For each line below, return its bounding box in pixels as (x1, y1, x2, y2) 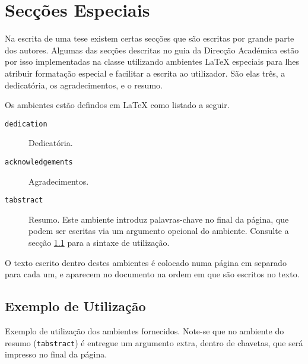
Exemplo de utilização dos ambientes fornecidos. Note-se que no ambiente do (5, 325, 284, 337)
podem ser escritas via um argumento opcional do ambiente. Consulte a (28, 224, 289, 237)
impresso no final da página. (5, 348, 107, 360)
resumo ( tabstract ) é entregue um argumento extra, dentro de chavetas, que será (5, 336, 303, 349)
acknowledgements (5, 157, 73, 166)
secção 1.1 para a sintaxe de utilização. (28, 236, 170, 249)
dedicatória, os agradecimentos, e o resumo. (5, 78, 163, 91)
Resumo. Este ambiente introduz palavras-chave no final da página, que (28, 213, 289, 225)
